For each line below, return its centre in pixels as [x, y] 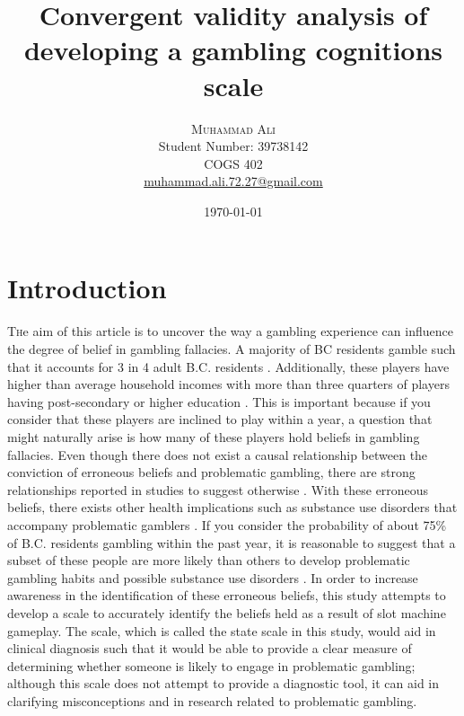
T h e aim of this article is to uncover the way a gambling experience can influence [230, 331]
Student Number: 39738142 [233, 146]
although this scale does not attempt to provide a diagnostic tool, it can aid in [223, 683]
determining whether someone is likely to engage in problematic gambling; [211, 665]
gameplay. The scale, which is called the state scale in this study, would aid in [222, 630]
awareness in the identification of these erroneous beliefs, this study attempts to [227, 595]
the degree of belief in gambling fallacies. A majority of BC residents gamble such [232, 349]
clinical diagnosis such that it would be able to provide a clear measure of [210, 648]
